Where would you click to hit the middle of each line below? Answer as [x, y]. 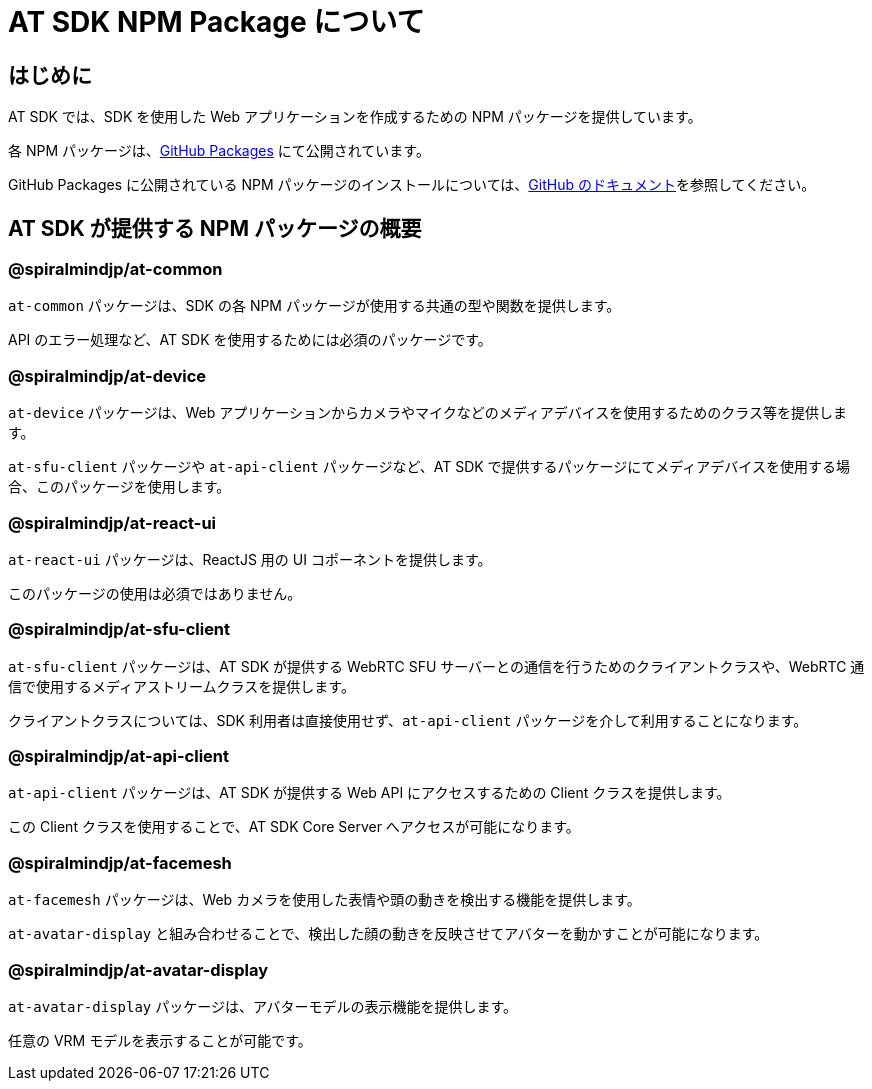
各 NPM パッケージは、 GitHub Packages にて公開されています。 [219, 151]
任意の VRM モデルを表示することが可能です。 [160, 1040]
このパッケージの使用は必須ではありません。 [155, 593]
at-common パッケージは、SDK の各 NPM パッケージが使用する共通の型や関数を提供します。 [314, 306]
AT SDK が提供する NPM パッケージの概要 [215, 228]
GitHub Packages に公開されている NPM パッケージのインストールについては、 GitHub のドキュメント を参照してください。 [412, 185]
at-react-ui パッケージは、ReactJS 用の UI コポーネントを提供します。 [250, 559]
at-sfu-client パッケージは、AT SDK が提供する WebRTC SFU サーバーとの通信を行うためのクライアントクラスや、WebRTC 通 [436, 666]
